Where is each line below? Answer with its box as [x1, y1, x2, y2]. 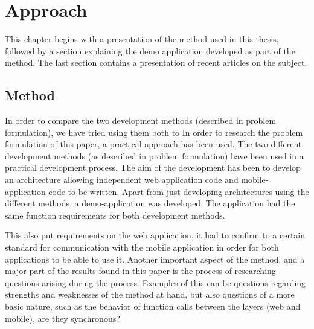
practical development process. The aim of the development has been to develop [5, 161, 301, 174]
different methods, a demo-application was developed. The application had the [5, 197, 295, 209]
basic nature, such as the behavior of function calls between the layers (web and [5, 300, 301, 313]
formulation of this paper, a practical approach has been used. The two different [5, 138, 302, 150]
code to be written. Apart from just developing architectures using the [48, 185, 309, 197]
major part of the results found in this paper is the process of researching [5, 264, 276, 277]
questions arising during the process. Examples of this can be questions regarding [5, 276, 306, 289]
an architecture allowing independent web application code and [5, 173, 239, 186]
